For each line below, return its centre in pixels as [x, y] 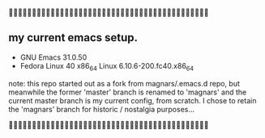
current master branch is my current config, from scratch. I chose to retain [132, 100]
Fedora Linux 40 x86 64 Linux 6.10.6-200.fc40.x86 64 [107, 67]
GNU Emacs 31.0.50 [53, 57]
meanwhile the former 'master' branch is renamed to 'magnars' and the [128, 92]
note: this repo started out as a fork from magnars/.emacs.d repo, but [124, 83]
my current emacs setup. [73, 38]
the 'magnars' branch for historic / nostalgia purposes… [102, 109]
